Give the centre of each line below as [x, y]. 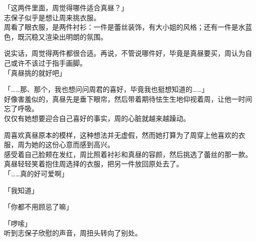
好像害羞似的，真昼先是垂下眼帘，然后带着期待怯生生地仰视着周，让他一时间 [128, 99]
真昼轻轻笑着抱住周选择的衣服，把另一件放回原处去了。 [94, 164]
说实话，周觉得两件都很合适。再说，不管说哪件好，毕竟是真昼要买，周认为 [125, 53]
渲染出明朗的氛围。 [76, 36]
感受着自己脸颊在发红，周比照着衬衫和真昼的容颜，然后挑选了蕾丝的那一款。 [128, 154]
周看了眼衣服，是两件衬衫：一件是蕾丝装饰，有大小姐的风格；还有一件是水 [125, 27]
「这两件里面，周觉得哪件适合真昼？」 [66, 7]
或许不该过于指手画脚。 [48, 62]
